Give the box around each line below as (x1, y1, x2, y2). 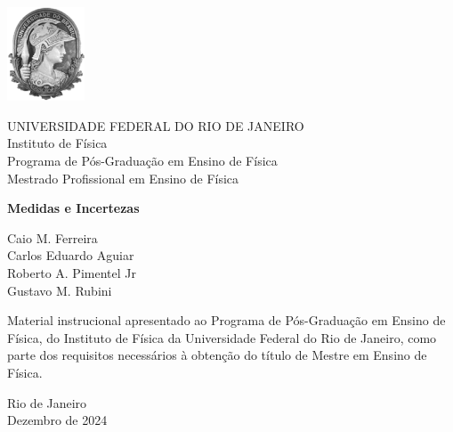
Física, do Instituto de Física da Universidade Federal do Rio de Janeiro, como (7, 328, 437, 346)
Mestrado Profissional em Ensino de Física (7, 168, 239, 187)
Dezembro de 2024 (7, 411, 108, 429)
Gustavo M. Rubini (7, 281, 112, 299)
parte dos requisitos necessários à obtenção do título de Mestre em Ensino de (7, 346, 427, 364)
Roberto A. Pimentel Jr (7, 264, 136, 282)
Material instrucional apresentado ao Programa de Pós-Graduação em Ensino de (7, 311, 446, 330)
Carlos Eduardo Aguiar (7, 246, 134, 265)
